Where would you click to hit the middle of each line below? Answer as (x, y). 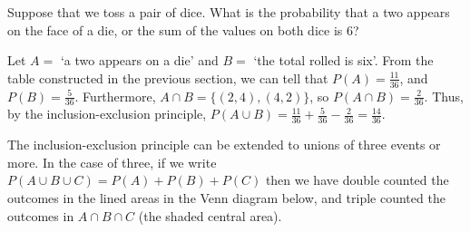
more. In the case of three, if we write (112, 162)
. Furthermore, (115, 96)
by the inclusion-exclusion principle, (107, 114)
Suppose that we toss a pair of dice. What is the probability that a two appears (229, 12)
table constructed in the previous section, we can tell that (168, 77)
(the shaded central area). (210, 215)
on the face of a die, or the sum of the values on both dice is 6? (183, 29)
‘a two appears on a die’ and (139, 60)
